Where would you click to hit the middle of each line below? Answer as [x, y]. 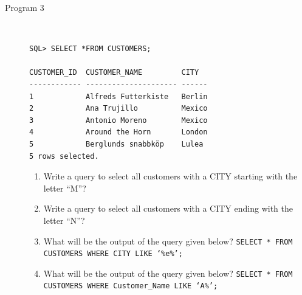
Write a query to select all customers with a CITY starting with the [170, 176]
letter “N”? [64, 220]
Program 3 [25, 7]
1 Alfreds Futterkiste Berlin [118, 96]
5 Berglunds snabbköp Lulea [116, 144]
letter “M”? [65, 188]
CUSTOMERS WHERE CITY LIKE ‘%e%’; [113, 254]
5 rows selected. [64, 156]
